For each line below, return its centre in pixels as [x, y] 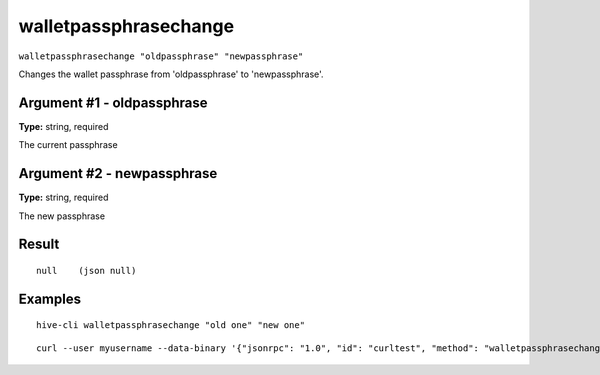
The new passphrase [61, 216]
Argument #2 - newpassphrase [118, 173]
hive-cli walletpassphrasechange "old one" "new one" [170, 325]
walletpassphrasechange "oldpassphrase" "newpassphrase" [161, 56]
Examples [50, 298]
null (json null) [86, 270]
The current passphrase [68, 145]
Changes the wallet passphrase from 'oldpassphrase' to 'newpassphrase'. [171, 74]
